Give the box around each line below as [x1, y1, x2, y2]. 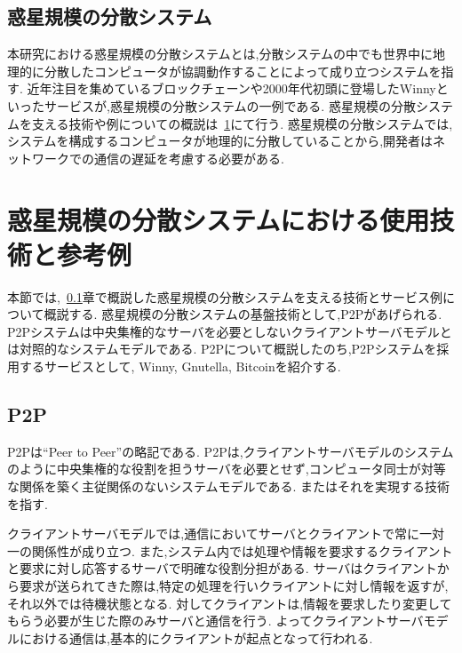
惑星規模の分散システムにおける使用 [7, 201, 430, 237]
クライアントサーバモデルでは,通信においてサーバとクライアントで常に [7, 524, 420, 543]
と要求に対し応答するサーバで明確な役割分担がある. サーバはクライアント [7, 559, 437, 577]
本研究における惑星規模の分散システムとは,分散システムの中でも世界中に [7, 44, 434, 63]
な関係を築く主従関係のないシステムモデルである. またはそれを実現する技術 [7, 477, 450, 496]
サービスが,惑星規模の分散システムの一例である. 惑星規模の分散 [44, 96, 416, 115]
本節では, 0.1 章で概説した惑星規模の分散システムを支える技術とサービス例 [7, 287, 442, 306]
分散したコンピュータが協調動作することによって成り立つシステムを [44, 61, 442, 80]
